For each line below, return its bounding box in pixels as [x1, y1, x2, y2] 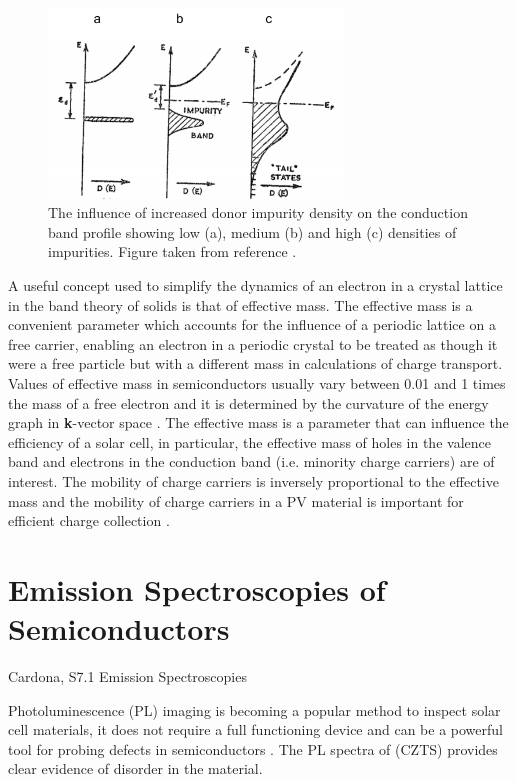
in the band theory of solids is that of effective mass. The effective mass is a [8, 294, 473, 315]
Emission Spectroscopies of [8, 568, 386, 609]
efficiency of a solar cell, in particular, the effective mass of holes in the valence [8, 431, 491, 452]
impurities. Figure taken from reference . [48, 241, 297, 262]
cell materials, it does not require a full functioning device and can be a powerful [8, 719, 503, 740]
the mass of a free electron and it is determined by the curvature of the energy [8, 392, 489, 413]
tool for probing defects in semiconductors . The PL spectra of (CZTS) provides [8, 738, 498, 759]
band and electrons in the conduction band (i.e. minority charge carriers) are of [8, 451, 495, 472]
